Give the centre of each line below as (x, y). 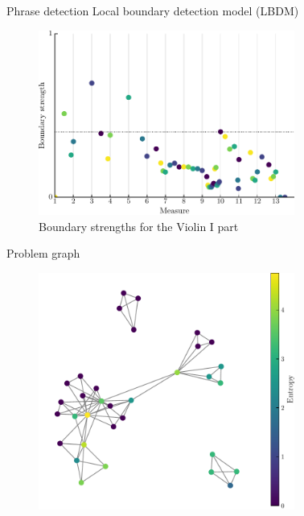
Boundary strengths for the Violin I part (139, 226)
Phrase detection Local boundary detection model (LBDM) (153, 10)
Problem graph (43, 253)
